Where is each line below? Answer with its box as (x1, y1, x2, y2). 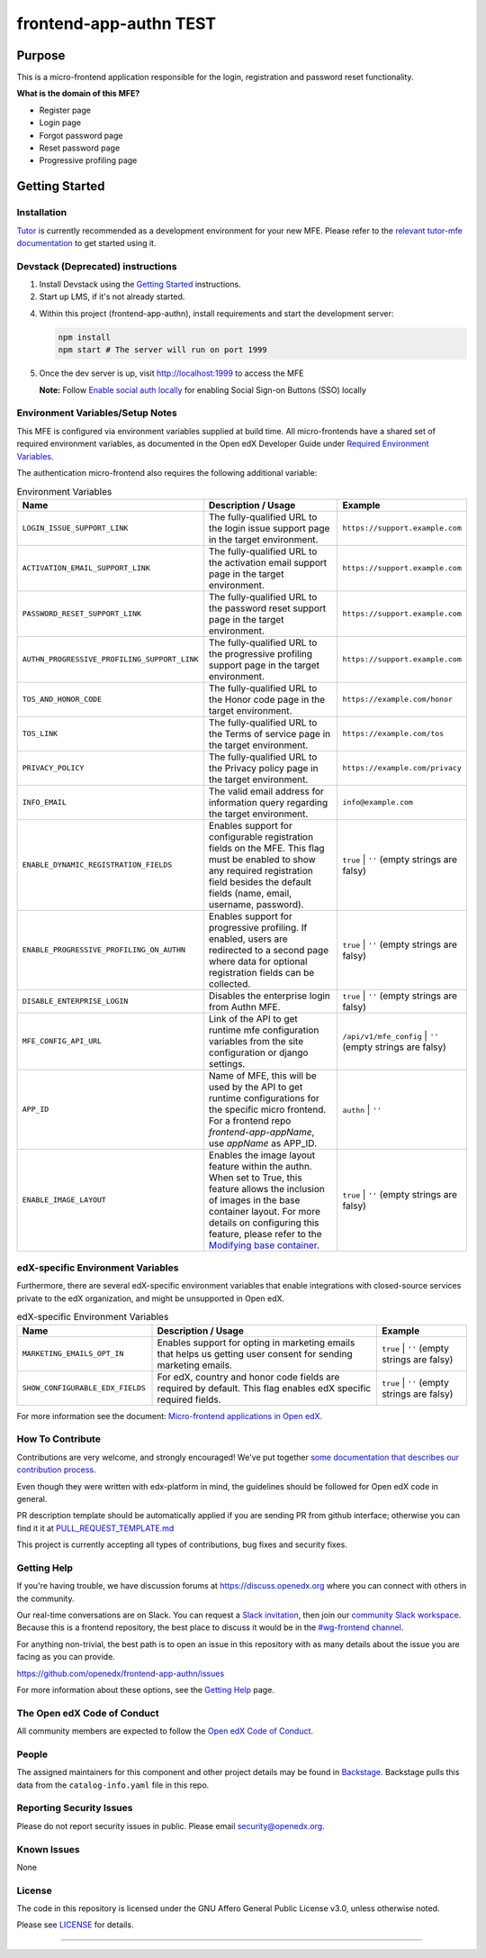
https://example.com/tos (342, 729, 445, 739)
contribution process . (16, 1464, 96, 1475)
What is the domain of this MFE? (16, 88, 140, 99)
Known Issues (16, 1843, 80, 1855)
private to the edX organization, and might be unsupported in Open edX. (16, 1293, 285, 1304)
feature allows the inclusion (208, 1182, 326, 1195)
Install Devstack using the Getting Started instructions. (39, 279, 242, 290)
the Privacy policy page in (208, 761, 319, 774)
